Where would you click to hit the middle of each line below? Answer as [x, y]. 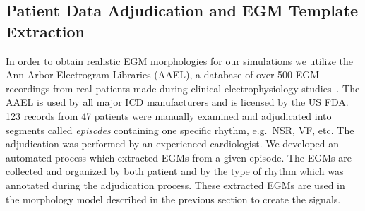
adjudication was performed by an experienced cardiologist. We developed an [173, 144]
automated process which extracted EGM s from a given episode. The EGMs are [179, 157]
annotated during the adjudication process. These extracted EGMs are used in [175, 185]
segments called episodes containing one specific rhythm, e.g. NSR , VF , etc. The [180, 129]
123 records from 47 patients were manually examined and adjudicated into [169, 115]
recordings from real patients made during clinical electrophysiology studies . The [183, 88]
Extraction [46, 31]
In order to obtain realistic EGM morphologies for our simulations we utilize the [180, 60]
